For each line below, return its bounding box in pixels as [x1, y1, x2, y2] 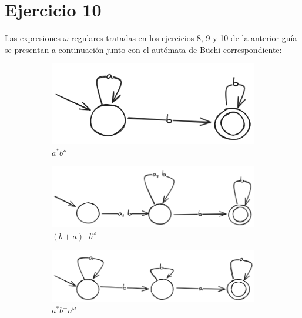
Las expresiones [5, 32, 61, 44]
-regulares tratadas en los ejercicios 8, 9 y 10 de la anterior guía [68, 32, 297, 44]
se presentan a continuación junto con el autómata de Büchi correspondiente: [5, 43, 282, 55]
